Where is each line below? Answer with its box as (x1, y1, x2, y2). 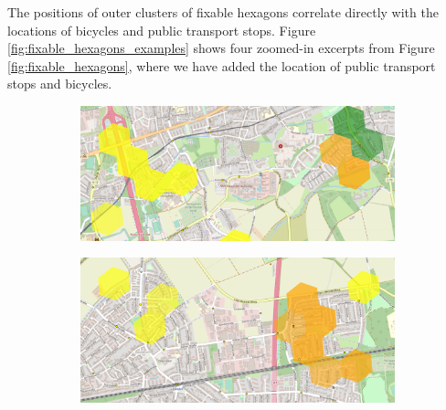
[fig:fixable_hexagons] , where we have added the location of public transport (7, 56, 436, 75)
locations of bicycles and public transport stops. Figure (7, 20, 316, 39)
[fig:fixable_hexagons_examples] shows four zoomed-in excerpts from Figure (7, 38, 435, 58)
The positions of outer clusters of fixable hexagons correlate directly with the (7, 3, 439, 21)
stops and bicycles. (7, 74, 112, 93)
